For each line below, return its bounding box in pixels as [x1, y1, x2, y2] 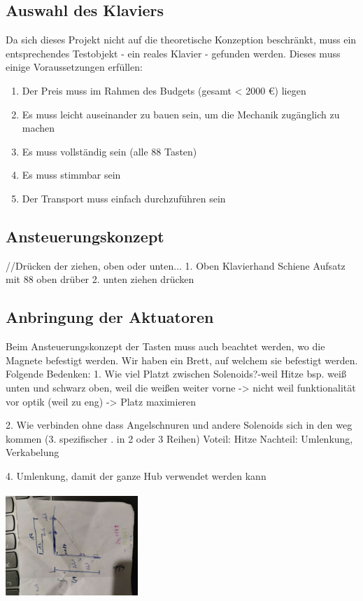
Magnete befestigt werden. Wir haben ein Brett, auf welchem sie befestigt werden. [6, 352, 358, 367]
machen [22, 120, 55, 135]
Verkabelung [6, 445, 59, 460]
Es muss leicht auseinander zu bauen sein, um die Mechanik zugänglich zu [22, 106, 340, 121]
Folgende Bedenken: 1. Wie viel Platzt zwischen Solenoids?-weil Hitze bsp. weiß [6, 366, 346, 381]
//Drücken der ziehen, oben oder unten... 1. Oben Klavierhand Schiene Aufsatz [6, 258, 346, 272]
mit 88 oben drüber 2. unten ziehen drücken [6, 272, 194, 286]
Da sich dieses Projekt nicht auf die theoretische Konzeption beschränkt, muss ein [6, 32, 357, 47]
